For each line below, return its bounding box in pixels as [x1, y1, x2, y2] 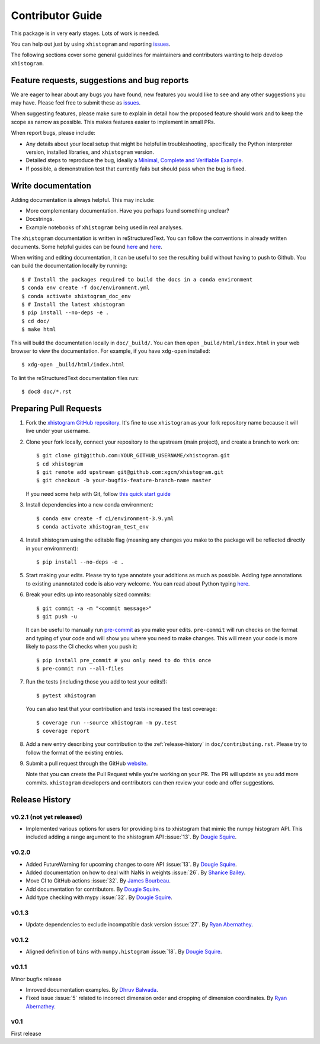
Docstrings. [25, 216, 55, 223]
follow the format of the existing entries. [25, 749, 124, 756]
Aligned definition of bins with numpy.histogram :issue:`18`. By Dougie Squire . [25, 948, 222, 956]
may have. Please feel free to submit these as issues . [11, 99, 141, 106]
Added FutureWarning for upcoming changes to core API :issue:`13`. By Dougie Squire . [25, 860, 237, 868]
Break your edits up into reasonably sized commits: [25, 591, 151, 598]
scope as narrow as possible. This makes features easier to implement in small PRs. [11, 118, 216, 125]
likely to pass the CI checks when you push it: [25, 643, 137, 650]
